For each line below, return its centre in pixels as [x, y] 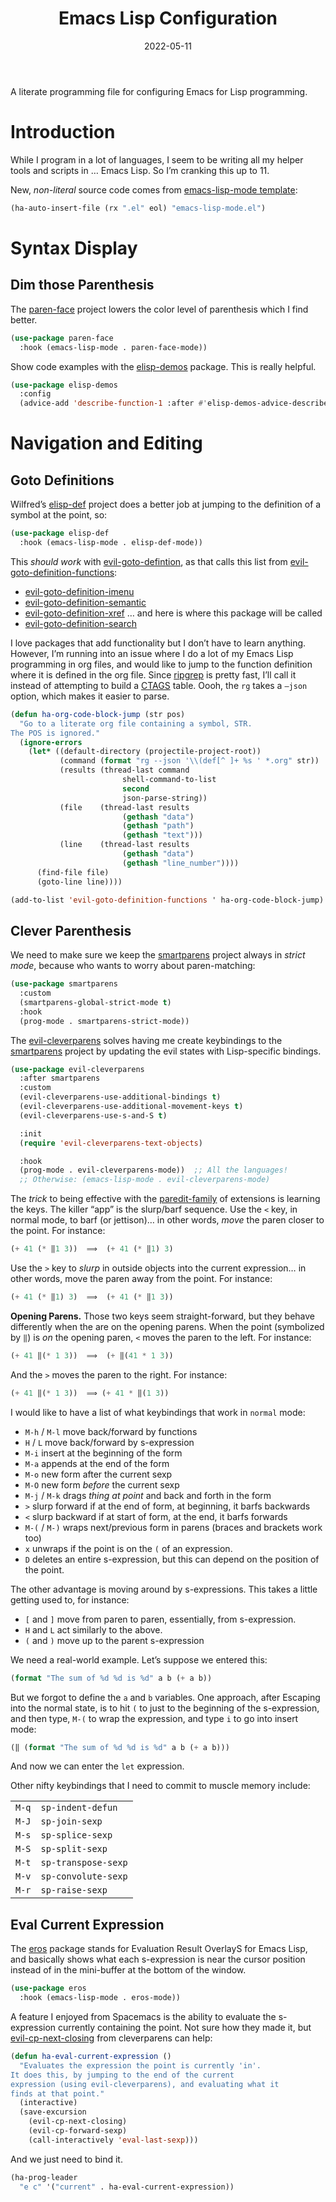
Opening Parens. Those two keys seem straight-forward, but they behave [163, 1316]
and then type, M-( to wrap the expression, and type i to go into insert [154, 1718]
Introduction [63, 132]
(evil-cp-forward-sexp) [78, 2131]
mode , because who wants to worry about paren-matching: [133, 966]
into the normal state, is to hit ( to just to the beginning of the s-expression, [165, 1708]
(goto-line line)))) [79, 882]
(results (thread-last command [124, 770]
